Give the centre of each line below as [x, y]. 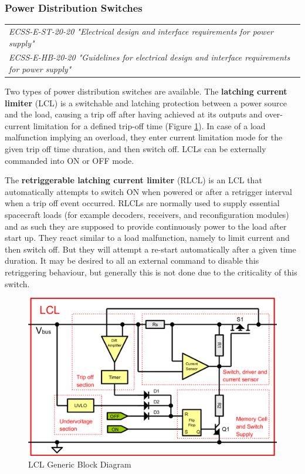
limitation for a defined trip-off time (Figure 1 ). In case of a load [149, 125]
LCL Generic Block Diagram [80, 464]
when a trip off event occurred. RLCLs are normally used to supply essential [142, 203]
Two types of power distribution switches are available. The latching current [146, 91]
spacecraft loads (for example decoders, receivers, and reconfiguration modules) [147, 215]
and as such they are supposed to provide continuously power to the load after [146, 226]
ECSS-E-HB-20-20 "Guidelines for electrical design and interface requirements [150, 57]
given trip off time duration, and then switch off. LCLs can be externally [135, 149]
